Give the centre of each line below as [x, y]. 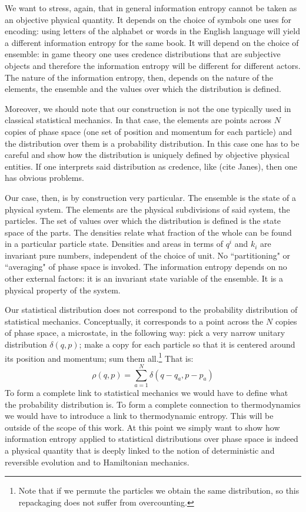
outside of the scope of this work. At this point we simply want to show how [142, 427]
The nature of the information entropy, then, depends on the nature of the [139, 77]
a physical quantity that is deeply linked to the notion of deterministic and [140, 450]
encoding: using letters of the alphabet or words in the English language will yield [152, 31]
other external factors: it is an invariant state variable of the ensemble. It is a [144, 278]
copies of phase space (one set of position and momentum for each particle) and [149, 131]
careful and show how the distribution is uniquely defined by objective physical [147, 155]
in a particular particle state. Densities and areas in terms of [114, 244]
